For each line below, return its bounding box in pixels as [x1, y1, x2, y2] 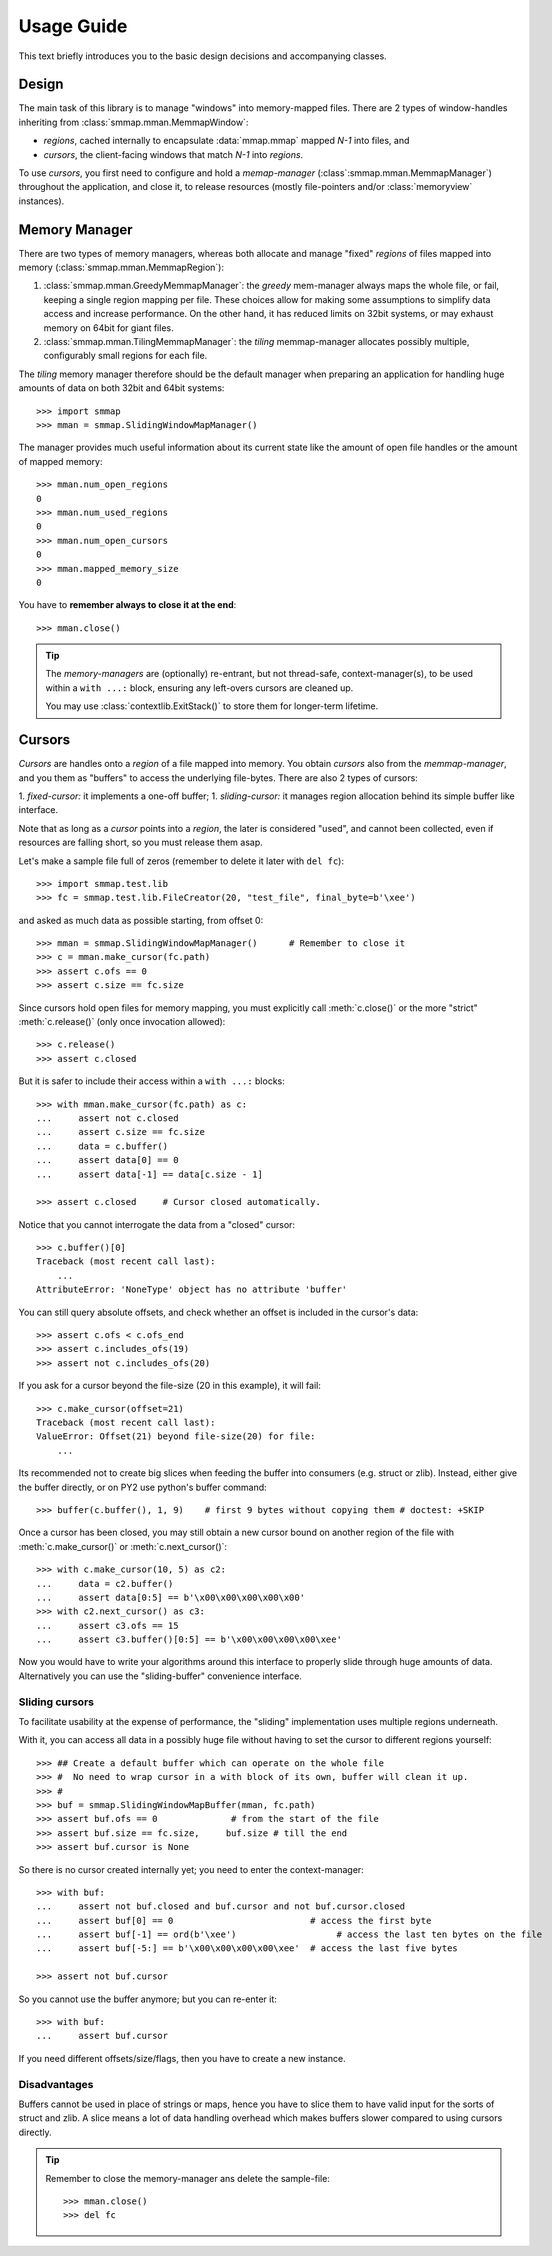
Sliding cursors [18, 1695, 95, 1709]
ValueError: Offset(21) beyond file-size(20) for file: [36, 1431, 316, 1442]
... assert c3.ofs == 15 [36, 1620, 179, 1631]
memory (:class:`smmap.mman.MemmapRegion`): [18, 261, 225, 274]
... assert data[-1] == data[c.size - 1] [36, 1168, 264, 1180]
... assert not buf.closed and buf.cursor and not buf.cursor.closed [36, 1901, 406, 1912]
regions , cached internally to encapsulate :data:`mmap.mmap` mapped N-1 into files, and [43, 135, 410, 147]
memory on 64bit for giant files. [43, 321, 174, 334]
